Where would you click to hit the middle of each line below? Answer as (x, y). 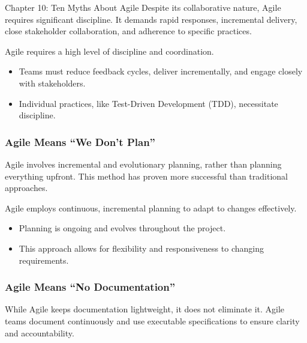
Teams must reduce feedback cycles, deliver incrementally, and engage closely (161, 71)
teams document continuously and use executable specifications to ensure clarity (152, 320)
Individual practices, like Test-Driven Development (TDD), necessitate (148, 103)
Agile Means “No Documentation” (90, 287)
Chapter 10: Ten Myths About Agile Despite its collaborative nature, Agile (143, 7)
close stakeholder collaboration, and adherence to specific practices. (128, 31)
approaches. (26, 188)
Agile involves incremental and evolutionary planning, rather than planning (143, 164)
